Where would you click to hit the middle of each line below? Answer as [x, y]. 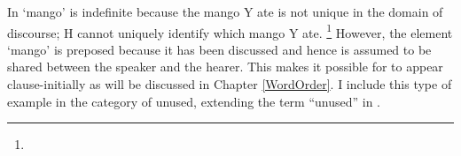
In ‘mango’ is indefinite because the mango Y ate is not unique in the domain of [225, 11]
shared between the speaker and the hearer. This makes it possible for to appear [225, 67]
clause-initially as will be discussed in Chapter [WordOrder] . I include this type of [230, 84]
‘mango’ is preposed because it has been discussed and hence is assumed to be [219, 49]
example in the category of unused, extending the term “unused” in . [194, 101]
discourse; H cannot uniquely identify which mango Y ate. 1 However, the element [230, 31]
